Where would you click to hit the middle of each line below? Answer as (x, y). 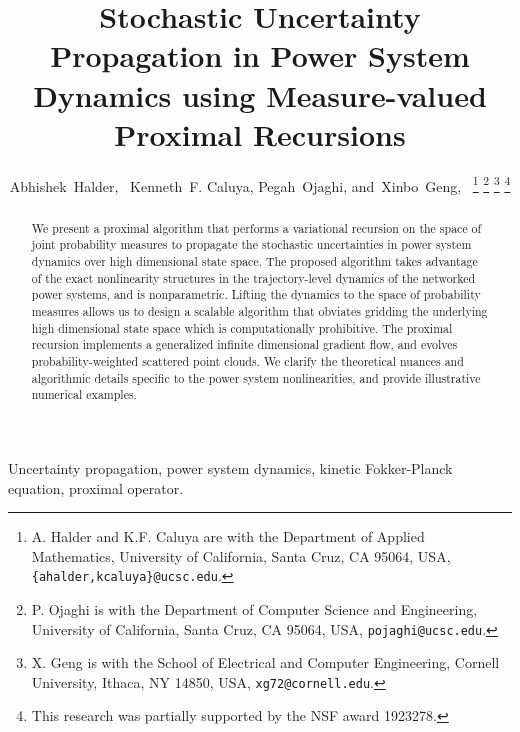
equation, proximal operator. (96, 487)
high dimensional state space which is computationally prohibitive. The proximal (242, 327)
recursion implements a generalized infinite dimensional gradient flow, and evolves (244, 344)
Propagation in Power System (260, 55)
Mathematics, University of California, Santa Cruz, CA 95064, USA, (241, 555)
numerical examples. (84, 394)
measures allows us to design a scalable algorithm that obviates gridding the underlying (259, 311)
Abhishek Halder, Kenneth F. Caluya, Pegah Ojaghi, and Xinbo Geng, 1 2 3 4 (260, 184)
